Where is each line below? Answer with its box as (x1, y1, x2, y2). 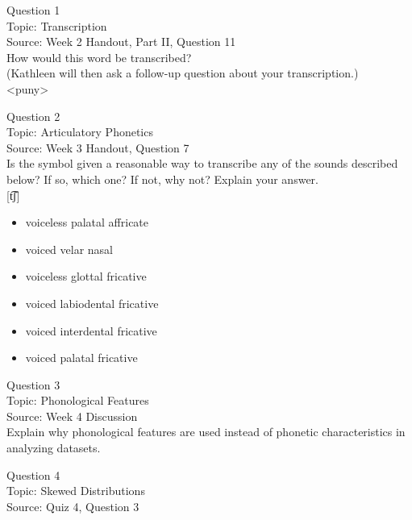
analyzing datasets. (6, 439, 101, 456)
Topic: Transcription (6, 17, 107, 34)
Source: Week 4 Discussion (6, 407, 138, 424)
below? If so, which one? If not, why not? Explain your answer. (6, 170, 318, 187)
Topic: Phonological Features (6, 392, 149, 409)
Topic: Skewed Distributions (6, 482, 145, 499)
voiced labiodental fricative (25, 294, 159, 311)
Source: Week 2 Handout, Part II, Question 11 (6, 33, 236, 50)
